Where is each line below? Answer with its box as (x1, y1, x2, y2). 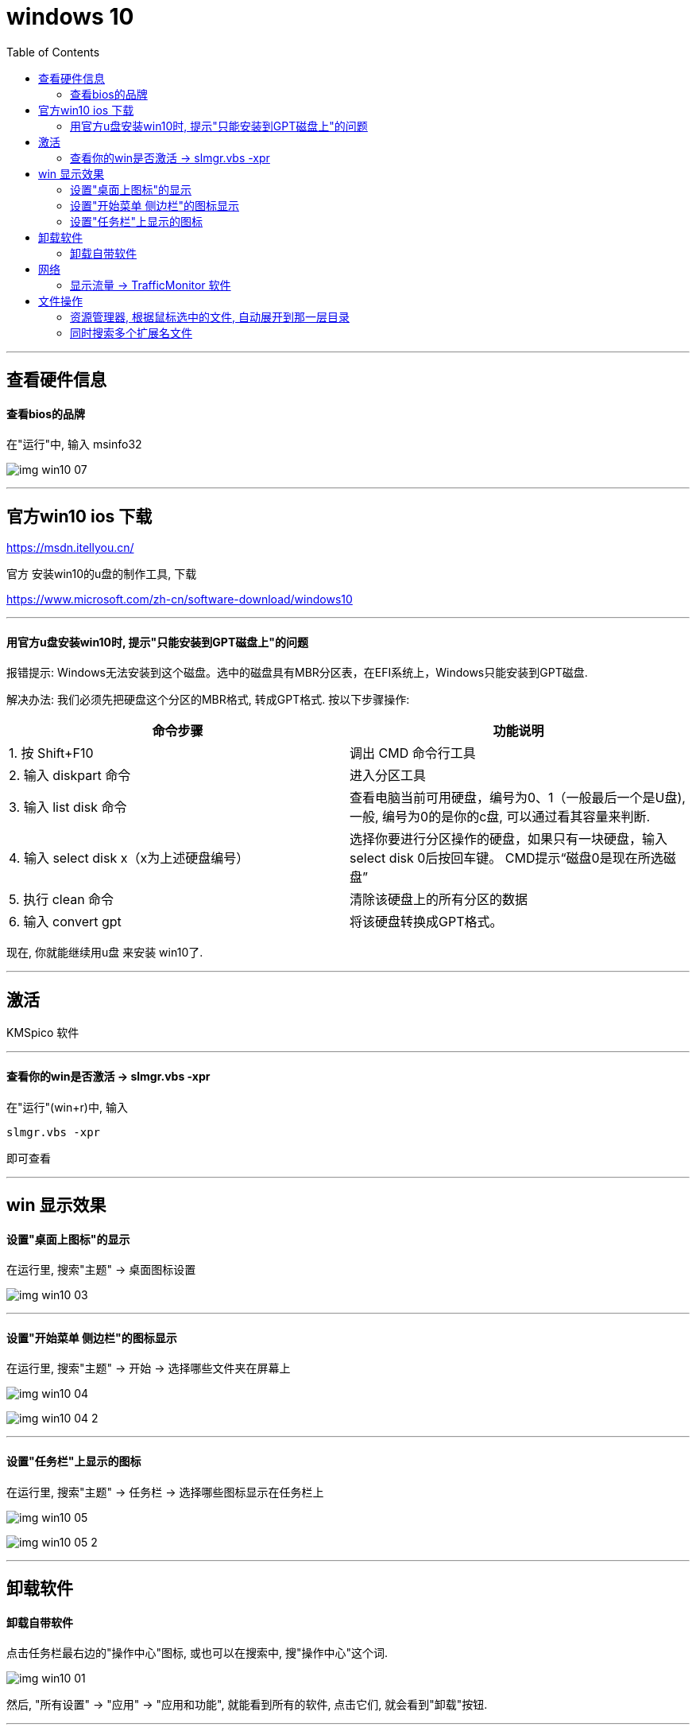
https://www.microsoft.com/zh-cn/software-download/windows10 (6, 592, 353, 607)
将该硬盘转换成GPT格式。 (350, 914, 503, 930)
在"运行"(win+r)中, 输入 (6, 1100, 128, 1114)
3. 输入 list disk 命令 (9, 799, 127, 816)
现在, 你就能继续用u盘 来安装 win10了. (6, 945, 203, 960)
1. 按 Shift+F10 (9, 745, 94, 762)
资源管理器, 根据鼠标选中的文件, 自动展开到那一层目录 (70, 309, 350, 324)
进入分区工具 (350, 767, 427, 784)
